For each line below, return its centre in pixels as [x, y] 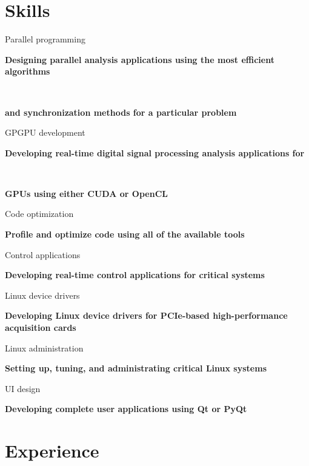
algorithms [28, 71]
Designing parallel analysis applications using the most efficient [140, 59]
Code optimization [39, 214]
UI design [23, 388]
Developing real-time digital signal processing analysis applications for [155, 152]
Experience [52, 451]
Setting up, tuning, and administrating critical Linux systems [136, 368]
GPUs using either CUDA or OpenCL [86, 193]
